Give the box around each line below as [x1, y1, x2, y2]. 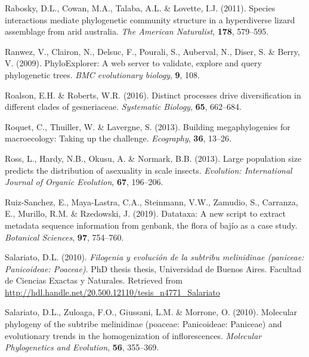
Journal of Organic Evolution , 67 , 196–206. [5, 176, 163, 188]
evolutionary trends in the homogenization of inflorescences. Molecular [5, 329, 262, 341]
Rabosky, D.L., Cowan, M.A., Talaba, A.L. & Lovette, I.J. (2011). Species [5, 2, 276, 14]
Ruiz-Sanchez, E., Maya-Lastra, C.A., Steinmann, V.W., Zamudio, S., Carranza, [5, 195, 298, 208]
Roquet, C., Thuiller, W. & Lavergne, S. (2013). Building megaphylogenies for [5, 120, 291, 133]
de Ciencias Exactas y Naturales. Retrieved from [5, 274, 183, 287]
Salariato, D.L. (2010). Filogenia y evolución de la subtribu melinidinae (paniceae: [5, 251, 304, 263]
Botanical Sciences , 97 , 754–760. [5, 230, 124, 243]
